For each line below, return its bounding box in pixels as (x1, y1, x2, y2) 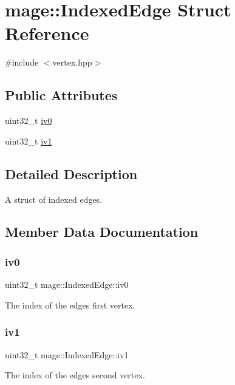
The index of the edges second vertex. (5, 369, 145, 381)
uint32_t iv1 (5, 134, 52, 147)
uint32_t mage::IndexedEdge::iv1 (5, 348, 129, 361)
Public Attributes (5, 86, 118, 104)
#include (5, 56, 39, 69)
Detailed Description (5, 164, 138, 183)
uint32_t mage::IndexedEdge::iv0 (5, 278, 129, 291)
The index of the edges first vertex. (5, 298, 135, 311)
